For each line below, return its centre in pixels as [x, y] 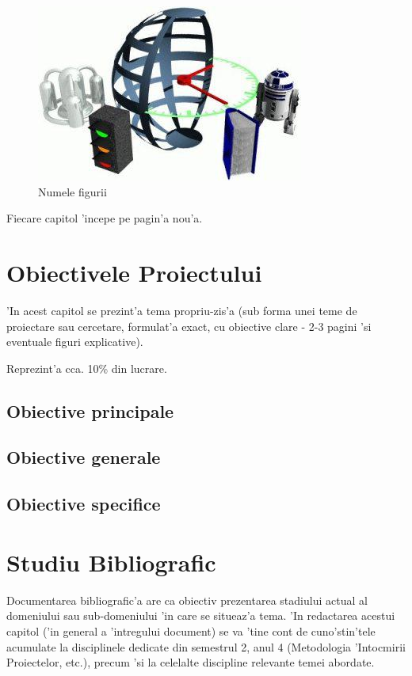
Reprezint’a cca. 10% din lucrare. [87, 368]
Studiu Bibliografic [111, 562]
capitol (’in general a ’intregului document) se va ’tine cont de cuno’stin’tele [191, 630]
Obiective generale [84, 457]
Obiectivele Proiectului [134, 272]
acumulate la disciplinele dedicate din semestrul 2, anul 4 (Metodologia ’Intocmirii [206, 646]
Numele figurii [72, 191]
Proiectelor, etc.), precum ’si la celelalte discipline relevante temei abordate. [191, 662]
